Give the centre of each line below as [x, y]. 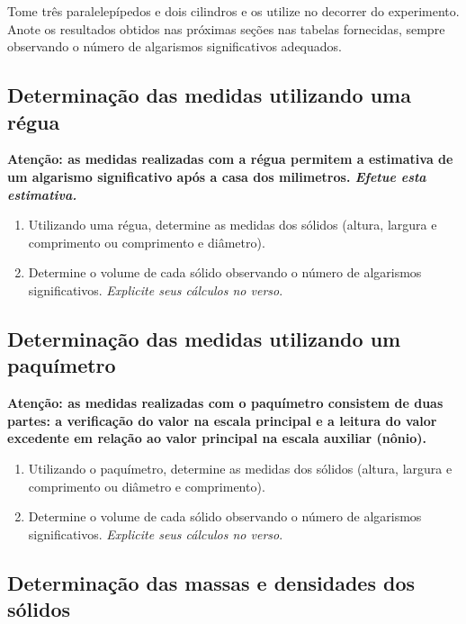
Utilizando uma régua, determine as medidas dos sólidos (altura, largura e [233, 225]
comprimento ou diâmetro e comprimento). [147, 486]
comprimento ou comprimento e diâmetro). [147, 242]
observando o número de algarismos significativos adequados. [175, 46]
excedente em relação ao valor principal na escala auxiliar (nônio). [217, 438]
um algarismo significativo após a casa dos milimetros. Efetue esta [217, 176]
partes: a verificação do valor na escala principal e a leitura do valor [222, 420]
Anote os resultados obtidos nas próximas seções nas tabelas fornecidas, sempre [226, 28]
